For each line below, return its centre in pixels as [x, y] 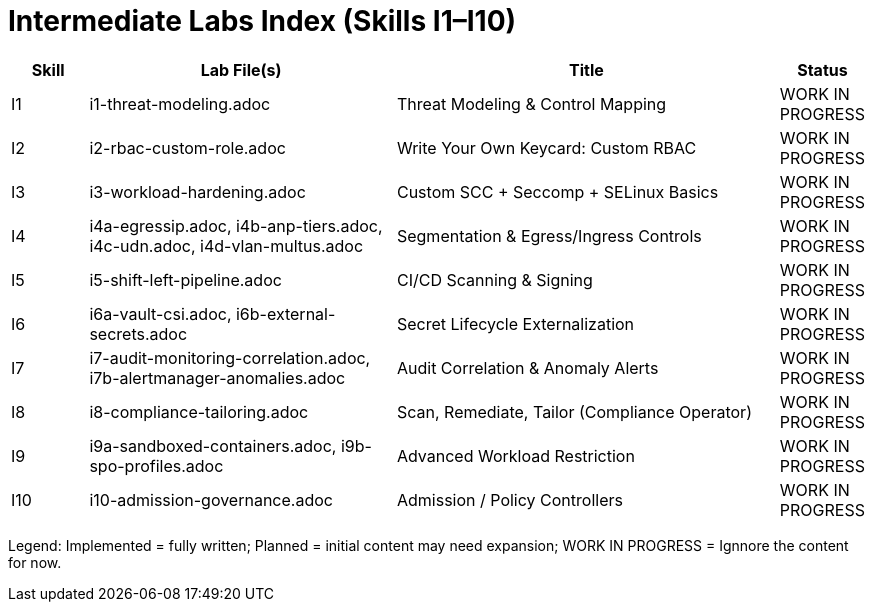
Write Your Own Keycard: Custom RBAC [546, 147]
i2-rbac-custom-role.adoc [187, 147]
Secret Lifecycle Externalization [515, 323]
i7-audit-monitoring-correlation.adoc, [230, 357]
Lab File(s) [241, 69]
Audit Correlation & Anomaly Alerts [527, 367]
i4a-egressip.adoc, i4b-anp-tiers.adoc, [236, 225]
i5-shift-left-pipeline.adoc [185, 279]
